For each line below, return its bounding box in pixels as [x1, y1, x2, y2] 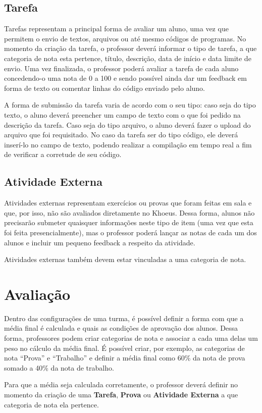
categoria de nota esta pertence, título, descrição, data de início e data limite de [4, 53, 251, 63]
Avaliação [4, 283, 71, 304]
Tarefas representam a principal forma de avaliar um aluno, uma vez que [4, 23, 229, 34]
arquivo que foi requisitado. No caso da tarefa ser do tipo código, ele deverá [4, 129, 238, 140]
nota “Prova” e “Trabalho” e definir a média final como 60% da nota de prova [4, 352, 245, 363]
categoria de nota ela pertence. [4, 399, 99, 409]
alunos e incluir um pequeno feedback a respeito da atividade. [4, 237, 195, 247]
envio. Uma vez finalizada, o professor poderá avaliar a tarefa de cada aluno [4, 63, 239, 73]
